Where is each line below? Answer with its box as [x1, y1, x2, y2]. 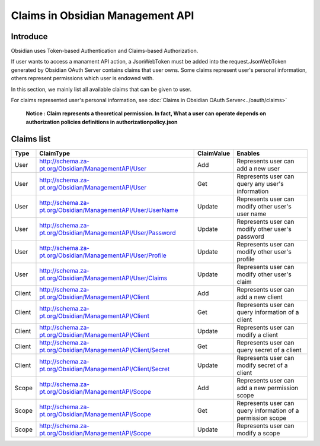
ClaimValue [197, 149, 231, 157]
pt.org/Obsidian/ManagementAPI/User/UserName [39, 205, 178, 214]
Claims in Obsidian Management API [11, 9, 194, 22]
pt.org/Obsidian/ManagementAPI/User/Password [39, 229, 176, 237]
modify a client [236, 330, 279, 339]
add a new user [236, 164, 280, 172]
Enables [236, 149, 260, 157]
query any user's [236, 179, 284, 188]
